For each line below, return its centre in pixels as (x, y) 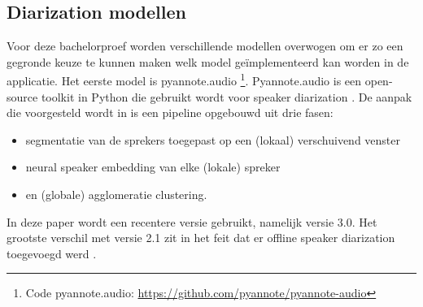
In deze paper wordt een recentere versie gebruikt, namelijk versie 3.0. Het (192, 221)
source (22, 96)
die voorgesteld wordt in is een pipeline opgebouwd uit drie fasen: (170, 112)
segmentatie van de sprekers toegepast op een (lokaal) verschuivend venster (213, 139)
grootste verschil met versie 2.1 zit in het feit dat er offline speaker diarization (201, 238)
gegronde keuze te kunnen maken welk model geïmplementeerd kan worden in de (208, 61)
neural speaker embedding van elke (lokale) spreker (153, 167)
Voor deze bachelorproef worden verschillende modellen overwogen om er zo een (205, 46)
